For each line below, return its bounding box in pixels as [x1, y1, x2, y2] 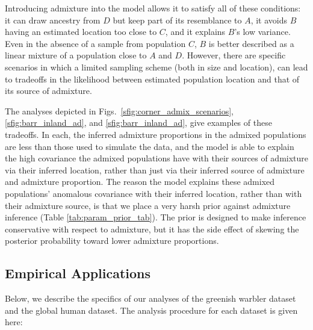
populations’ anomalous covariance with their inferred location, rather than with [5, 187, 302, 199]
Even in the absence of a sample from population [5, 37, 186, 49]
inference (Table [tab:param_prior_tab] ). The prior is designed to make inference [5, 211, 306, 223]
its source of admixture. [5, 84, 92, 97]
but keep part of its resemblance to [113, 13, 242, 26]
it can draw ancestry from [5, 13, 101, 26]
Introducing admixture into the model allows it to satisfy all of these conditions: [5, 2, 301, 14]
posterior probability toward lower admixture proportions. [5, 234, 219, 247]
